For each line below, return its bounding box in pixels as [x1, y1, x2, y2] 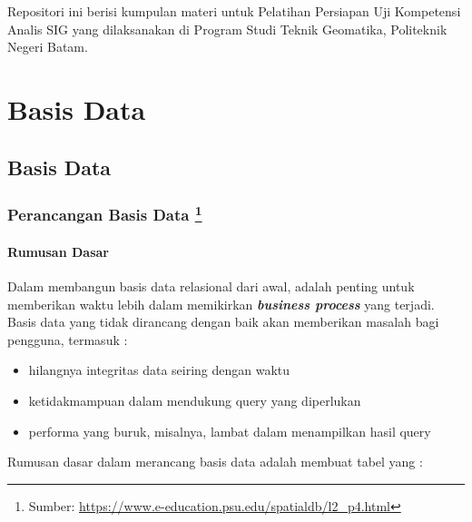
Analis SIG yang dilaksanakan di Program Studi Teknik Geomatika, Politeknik [7, 19, 447, 38]
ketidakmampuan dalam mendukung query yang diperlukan [28, 391, 361, 409]
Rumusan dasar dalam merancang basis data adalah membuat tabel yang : [7, 452, 423, 471]
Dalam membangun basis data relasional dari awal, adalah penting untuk [7, 277, 415, 296]
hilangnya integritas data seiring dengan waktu [28, 360, 290, 379]
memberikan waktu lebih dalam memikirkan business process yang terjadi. [7, 294, 435, 313]
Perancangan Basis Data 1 [7, 201, 202, 226]
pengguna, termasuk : [7, 330, 128, 349]
